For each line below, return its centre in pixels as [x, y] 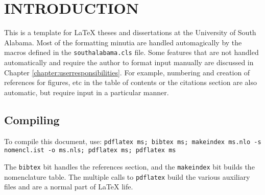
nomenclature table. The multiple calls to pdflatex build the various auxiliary [127, 176]
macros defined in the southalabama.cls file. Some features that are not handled [131, 52]
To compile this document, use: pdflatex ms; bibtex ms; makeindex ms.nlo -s [133, 141]
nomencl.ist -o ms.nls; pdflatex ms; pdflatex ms [90, 150]
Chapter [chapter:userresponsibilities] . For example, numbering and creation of [127, 72]
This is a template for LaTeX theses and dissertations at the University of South [130, 32]
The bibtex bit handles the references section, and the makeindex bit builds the [129, 166]
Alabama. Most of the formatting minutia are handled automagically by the [123, 42]
